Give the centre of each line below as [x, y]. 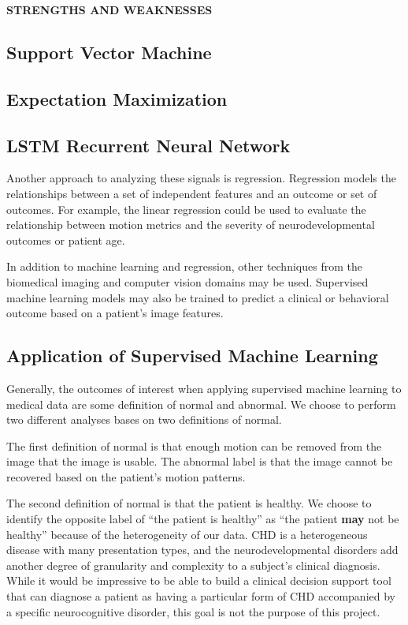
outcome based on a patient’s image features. [115, 313]
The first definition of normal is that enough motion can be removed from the [194, 445]
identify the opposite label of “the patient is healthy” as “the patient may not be [203, 519]
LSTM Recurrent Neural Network [148, 145]
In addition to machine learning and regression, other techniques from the [184, 266]
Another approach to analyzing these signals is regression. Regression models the [201, 178]
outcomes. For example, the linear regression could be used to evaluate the [186, 209]
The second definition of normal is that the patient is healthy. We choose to [189, 503]
